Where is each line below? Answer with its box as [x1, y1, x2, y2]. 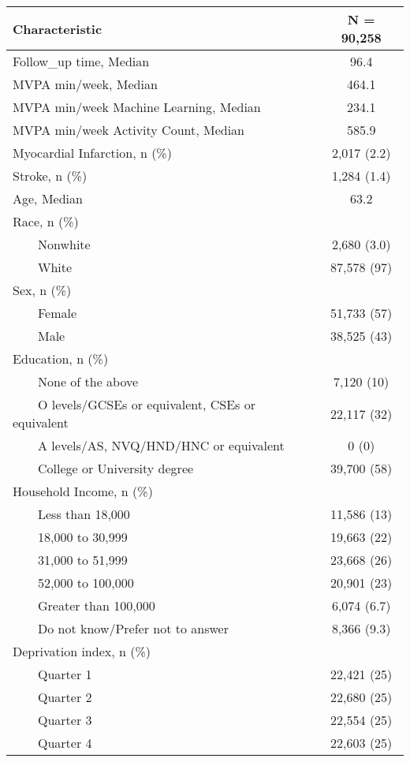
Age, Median [13, 189, 83, 207]
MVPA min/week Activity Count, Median [13, 121, 245, 139]
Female [38, 304, 77, 322]
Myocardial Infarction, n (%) [13, 144, 172, 162]
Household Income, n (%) [13, 482, 153, 500]
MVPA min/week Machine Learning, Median [13, 98, 261, 116]
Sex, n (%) [13, 281, 72, 299]
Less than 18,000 [38, 505, 130, 523]
